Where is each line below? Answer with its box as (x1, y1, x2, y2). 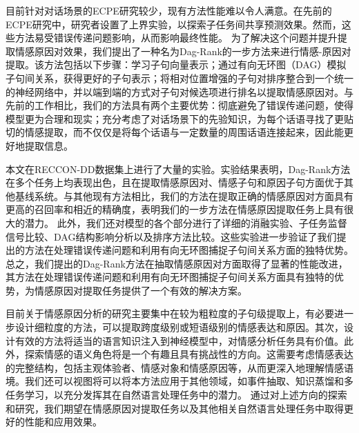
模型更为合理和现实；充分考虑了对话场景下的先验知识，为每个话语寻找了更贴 (6, 111, 353, 125)
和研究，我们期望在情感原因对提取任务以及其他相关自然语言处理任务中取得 (6, 401, 344, 415)
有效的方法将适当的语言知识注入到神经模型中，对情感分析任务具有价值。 (14, 333, 344, 348)
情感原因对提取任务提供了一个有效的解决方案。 (34, 283, 247, 297)
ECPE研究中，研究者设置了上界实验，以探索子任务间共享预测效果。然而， (6, 17, 342, 31)
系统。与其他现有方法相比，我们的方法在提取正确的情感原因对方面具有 (34, 188, 353, 203)
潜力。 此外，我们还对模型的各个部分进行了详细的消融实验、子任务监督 (24, 215, 347, 230)
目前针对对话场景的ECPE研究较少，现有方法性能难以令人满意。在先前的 (6, 3, 332, 17)
